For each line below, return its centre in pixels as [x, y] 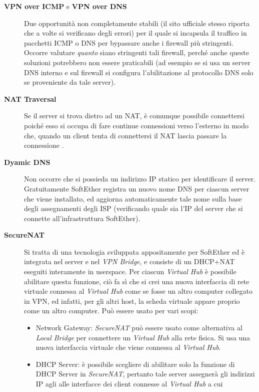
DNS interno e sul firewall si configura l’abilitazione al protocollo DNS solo [139, 72]
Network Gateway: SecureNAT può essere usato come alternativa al [139, 328]
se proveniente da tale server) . [70, 82]
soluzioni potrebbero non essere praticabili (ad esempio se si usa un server [137, 62]
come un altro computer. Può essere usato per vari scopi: [111, 311]
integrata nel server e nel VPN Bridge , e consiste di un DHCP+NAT [129, 261]
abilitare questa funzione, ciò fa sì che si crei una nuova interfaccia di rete [137, 281]
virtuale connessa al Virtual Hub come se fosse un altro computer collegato [138, 291]
